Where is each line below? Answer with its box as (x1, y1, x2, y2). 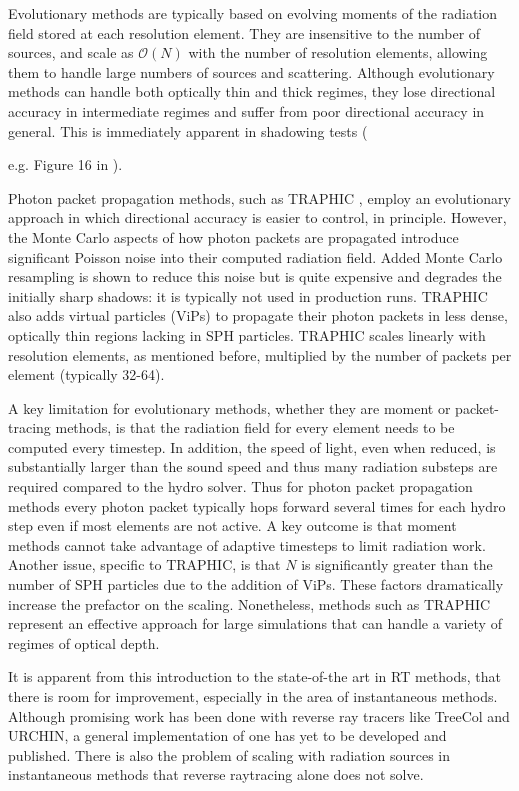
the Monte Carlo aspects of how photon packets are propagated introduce (8, 226, 459, 247)
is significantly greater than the (301, 554, 493, 575)
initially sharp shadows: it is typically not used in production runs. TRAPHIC (8, 285, 488, 306)
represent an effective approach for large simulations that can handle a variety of (8, 613, 502, 634)
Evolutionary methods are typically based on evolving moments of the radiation (8, 3, 498, 23)
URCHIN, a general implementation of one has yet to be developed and (8, 725, 447, 746)
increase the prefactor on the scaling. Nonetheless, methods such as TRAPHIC (8, 593, 491, 614)
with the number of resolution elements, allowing (188, 42, 488, 63)
